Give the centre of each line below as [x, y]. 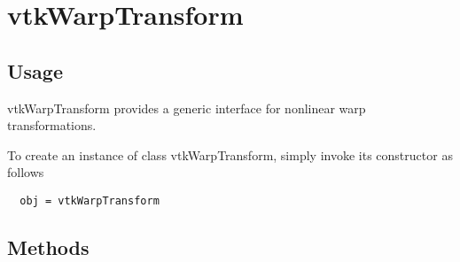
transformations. [52, 125]
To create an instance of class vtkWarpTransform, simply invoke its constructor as [230, 154]
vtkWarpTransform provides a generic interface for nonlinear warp [187, 108]
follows [26, 172]
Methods [48, 247]
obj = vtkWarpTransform [90, 200]
